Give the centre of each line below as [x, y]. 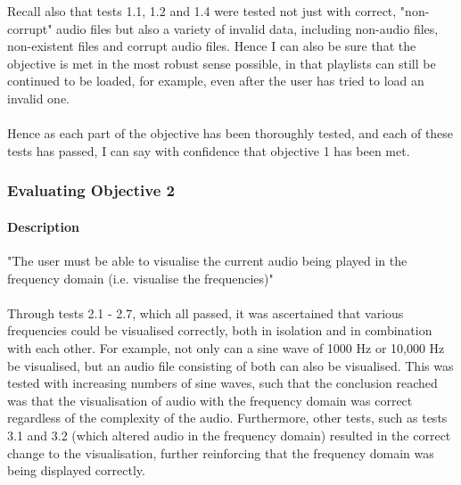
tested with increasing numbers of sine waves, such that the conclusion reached [222, 383]
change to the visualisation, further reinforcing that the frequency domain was [221, 452]
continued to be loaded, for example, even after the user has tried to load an [216, 81]
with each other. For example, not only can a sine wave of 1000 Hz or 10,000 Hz [226, 347]
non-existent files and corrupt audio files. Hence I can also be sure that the [212, 46]
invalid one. [39, 98]
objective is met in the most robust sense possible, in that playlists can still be [222, 63]
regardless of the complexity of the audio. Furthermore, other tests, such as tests [227, 418]
